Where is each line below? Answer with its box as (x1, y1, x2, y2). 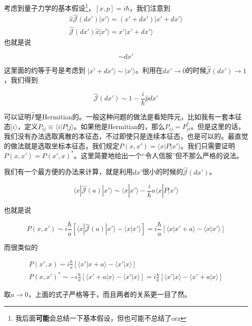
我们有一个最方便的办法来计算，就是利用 (4, 166, 133, 177)
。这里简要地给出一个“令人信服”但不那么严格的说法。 (74, 150, 243, 160)
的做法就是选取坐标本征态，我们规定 (4, 140, 119, 150)
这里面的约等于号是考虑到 (4, 65, 85, 75)
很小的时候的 (142, 166, 183, 177)
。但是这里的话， (190, 121, 245, 131)
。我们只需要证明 (180, 140, 235, 150)
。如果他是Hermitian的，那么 (74, 121, 165, 131)
